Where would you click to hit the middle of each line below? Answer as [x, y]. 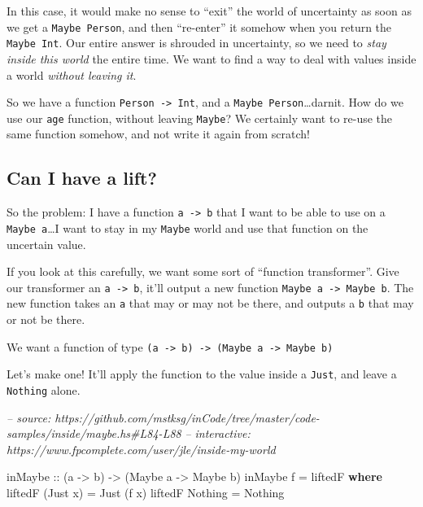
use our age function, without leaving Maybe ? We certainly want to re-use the [200, 118]
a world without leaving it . [72, 74]
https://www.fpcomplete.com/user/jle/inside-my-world [141, 449]
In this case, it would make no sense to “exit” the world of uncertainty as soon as [209, 11]
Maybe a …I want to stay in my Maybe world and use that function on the [188, 227]
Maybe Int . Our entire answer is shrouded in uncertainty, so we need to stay [196, 43]
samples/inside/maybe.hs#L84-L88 [94, 433]
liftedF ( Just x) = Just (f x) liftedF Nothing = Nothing [146, 492]
